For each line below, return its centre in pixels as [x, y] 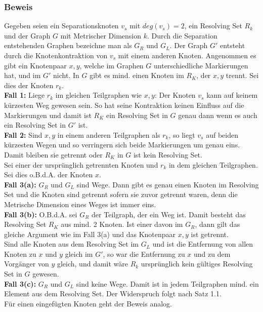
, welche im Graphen [112, 65]
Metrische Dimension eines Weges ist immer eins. [80, 204]
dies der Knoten [29, 85]
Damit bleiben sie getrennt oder [53, 154]
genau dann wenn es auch [218, 115]
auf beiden [222, 134]
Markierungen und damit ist [48, 115]
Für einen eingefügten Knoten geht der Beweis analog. [88, 303]
